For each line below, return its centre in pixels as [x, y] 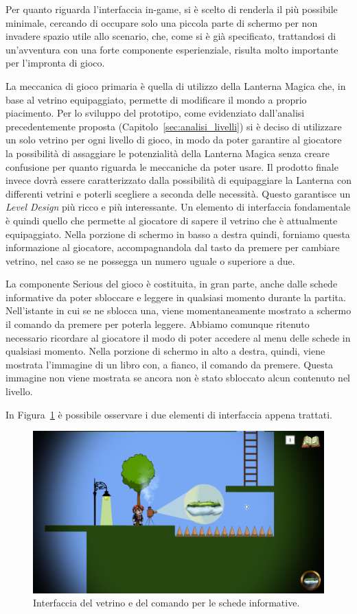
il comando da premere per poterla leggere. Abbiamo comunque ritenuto [158, 324]
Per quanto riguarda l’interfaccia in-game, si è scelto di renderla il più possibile [172, 9]
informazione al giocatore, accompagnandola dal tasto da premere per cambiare [173, 247]
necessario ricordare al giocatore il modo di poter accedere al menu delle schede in [178, 337]
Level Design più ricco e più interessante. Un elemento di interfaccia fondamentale [178, 207]
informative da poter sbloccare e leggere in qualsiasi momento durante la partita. [176, 297]
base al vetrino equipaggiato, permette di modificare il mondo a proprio [156, 99]
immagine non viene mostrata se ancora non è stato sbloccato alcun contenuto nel [178, 378]
